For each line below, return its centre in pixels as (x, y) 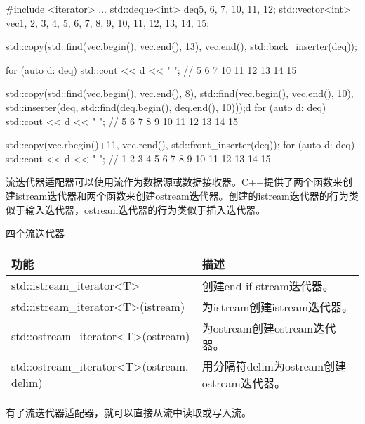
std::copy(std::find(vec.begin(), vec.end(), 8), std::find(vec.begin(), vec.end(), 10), (180, 93)
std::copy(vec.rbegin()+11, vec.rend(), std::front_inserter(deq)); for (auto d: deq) (180, 144)
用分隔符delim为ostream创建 (274, 366)
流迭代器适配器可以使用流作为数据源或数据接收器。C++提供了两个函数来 (174, 182)
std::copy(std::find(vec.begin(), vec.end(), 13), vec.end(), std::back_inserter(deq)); (181, 46)
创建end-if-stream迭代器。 (268, 285)
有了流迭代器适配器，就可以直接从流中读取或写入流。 (128, 412)
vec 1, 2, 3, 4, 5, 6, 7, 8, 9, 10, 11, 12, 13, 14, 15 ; (108, 22)
